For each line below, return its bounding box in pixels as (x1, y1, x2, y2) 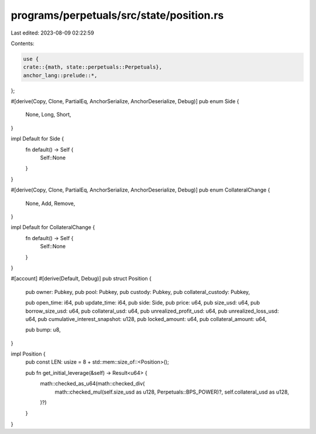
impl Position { (11, 350, 46, 357)
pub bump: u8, (25, 326, 61, 333)
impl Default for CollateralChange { (11, 224, 95, 231)
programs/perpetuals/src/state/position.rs (11, 9, 224, 22)
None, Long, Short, (25, 111, 71, 118)
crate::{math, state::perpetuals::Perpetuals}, (23, 64, 162, 70)
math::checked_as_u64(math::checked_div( (40, 380, 145, 387)
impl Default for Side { (11, 135, 64, 142)
